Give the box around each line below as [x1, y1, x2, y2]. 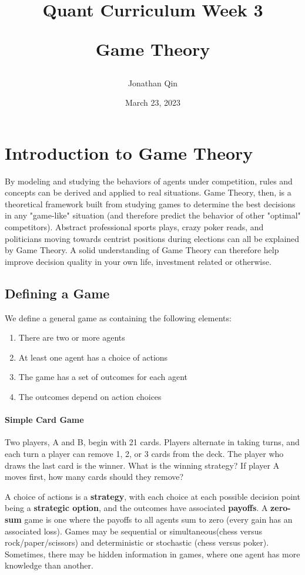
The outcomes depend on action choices [18, 391, 162, 403]
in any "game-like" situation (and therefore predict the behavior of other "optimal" [5, 209, 301, 221]
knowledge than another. [5, 559, 93, 571]
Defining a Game [5, 284, 110, 302]
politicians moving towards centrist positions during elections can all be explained [5, 232, 300, 244]
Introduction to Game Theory [5, 140, 253, 164]
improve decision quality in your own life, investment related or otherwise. [5, 255, 272, 267]
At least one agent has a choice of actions [18, 351, 168, 363]
